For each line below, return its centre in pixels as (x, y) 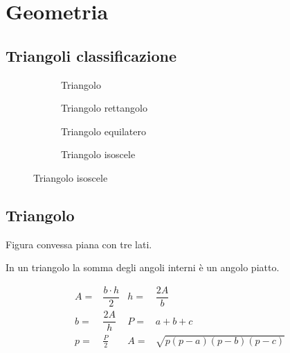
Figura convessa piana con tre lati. (79, 244)
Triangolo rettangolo (104, 108)
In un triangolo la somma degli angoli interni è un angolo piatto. (143, 267)
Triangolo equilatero (103, 131)
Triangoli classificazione (91, 55)
